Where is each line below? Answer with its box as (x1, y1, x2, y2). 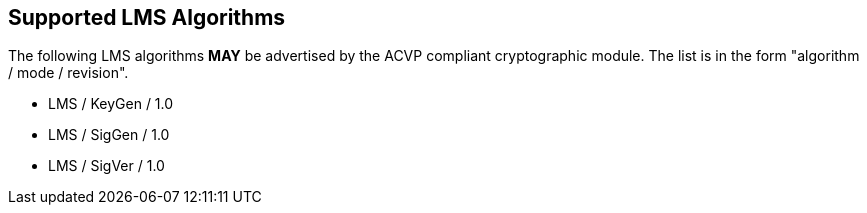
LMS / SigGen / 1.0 (48, 126, 170, 144)
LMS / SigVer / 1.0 (48, 157, 165, 175)
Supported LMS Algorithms (8, 5, 286, 30)
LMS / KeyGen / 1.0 (48, 95, 174, 113)
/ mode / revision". (8, 64, 129, 82)
